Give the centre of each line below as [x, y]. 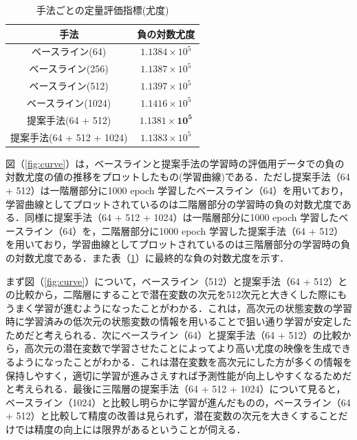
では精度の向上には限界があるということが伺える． [130, 429]
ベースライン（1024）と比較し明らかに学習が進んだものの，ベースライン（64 [178, 402]
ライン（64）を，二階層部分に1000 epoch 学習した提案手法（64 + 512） [184, 230]
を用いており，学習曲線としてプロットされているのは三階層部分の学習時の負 [178, 244]
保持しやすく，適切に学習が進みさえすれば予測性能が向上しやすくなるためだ [179, 375]
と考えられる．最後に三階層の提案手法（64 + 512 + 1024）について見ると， [176, 389]
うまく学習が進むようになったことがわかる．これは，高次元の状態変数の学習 [179, 307]
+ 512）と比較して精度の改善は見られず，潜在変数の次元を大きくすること [172, 416]
